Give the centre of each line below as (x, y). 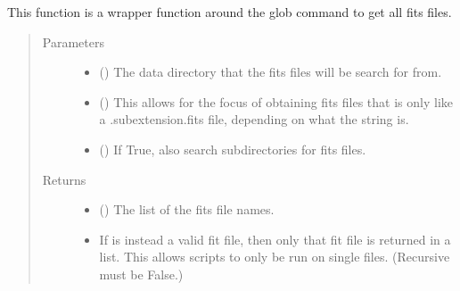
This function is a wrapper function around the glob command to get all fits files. (230, 12)
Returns (64, 179)
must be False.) (141, 274)
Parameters (73, 42)
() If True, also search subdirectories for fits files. (233, 149)
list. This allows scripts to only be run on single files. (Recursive (275, 257)
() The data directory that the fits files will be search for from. (271, 72)
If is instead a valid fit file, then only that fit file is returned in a (275, 239)
